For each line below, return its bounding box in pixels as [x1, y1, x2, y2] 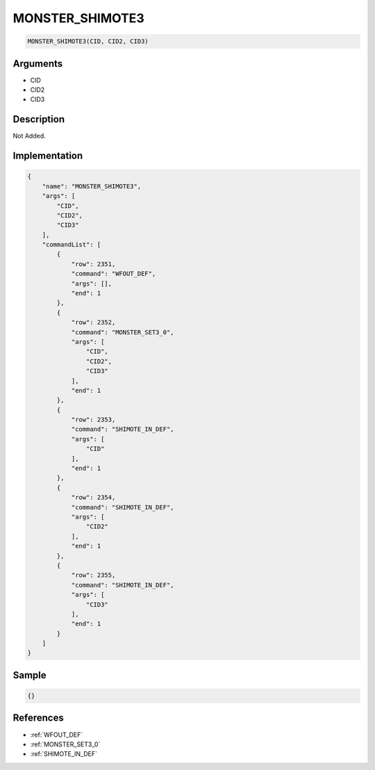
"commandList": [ [42, 240, 101, 249]
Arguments [12, 58, 63, 69]
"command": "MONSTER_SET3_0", [71, 328, 174, 336]
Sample [12, 669, 47, 681]
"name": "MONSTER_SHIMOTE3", [42, 182, 142, 190]
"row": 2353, [71, 416, 116, 424]
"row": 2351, [71, 260, 116, 268]
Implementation [12, 150, 83, 162]
